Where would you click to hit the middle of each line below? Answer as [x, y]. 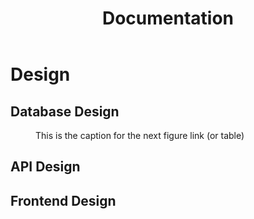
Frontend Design [63, 200]
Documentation [168, 18]
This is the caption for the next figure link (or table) [140, 135]
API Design [45, 167]
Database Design [65, 111]
